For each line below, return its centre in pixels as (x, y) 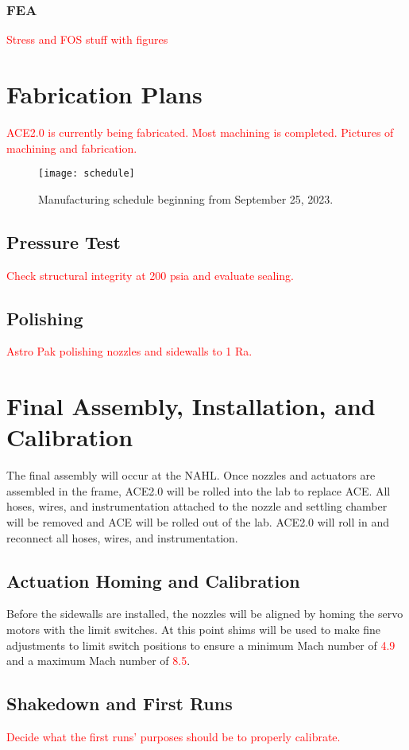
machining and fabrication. (72, 148)
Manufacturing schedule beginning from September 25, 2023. (186, 198)
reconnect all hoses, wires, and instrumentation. (122, 537)
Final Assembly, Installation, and (191, 406)
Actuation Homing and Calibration (153, 580)
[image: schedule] (87, 174)
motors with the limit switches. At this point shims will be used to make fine (194, 630)
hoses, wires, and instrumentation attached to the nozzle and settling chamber (197, 506)
